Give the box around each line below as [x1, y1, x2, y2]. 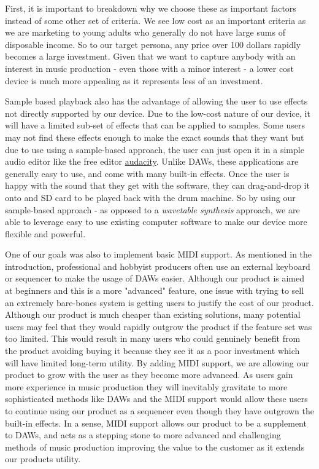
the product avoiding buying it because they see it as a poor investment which [5, 344, 300, 357]
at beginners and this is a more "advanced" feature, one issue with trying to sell [5, 284, 304, 297]
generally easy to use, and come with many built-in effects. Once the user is [5, 167, 290, 179]
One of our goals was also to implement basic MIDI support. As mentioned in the [5, 248, 312, 261]
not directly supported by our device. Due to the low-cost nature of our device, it [5, 106, 310, 119]
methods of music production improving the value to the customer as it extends [5, 440, 305, 453]
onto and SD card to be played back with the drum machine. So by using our [5, 191, 296, 203]
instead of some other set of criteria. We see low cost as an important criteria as [5, 14, 306, 26]
